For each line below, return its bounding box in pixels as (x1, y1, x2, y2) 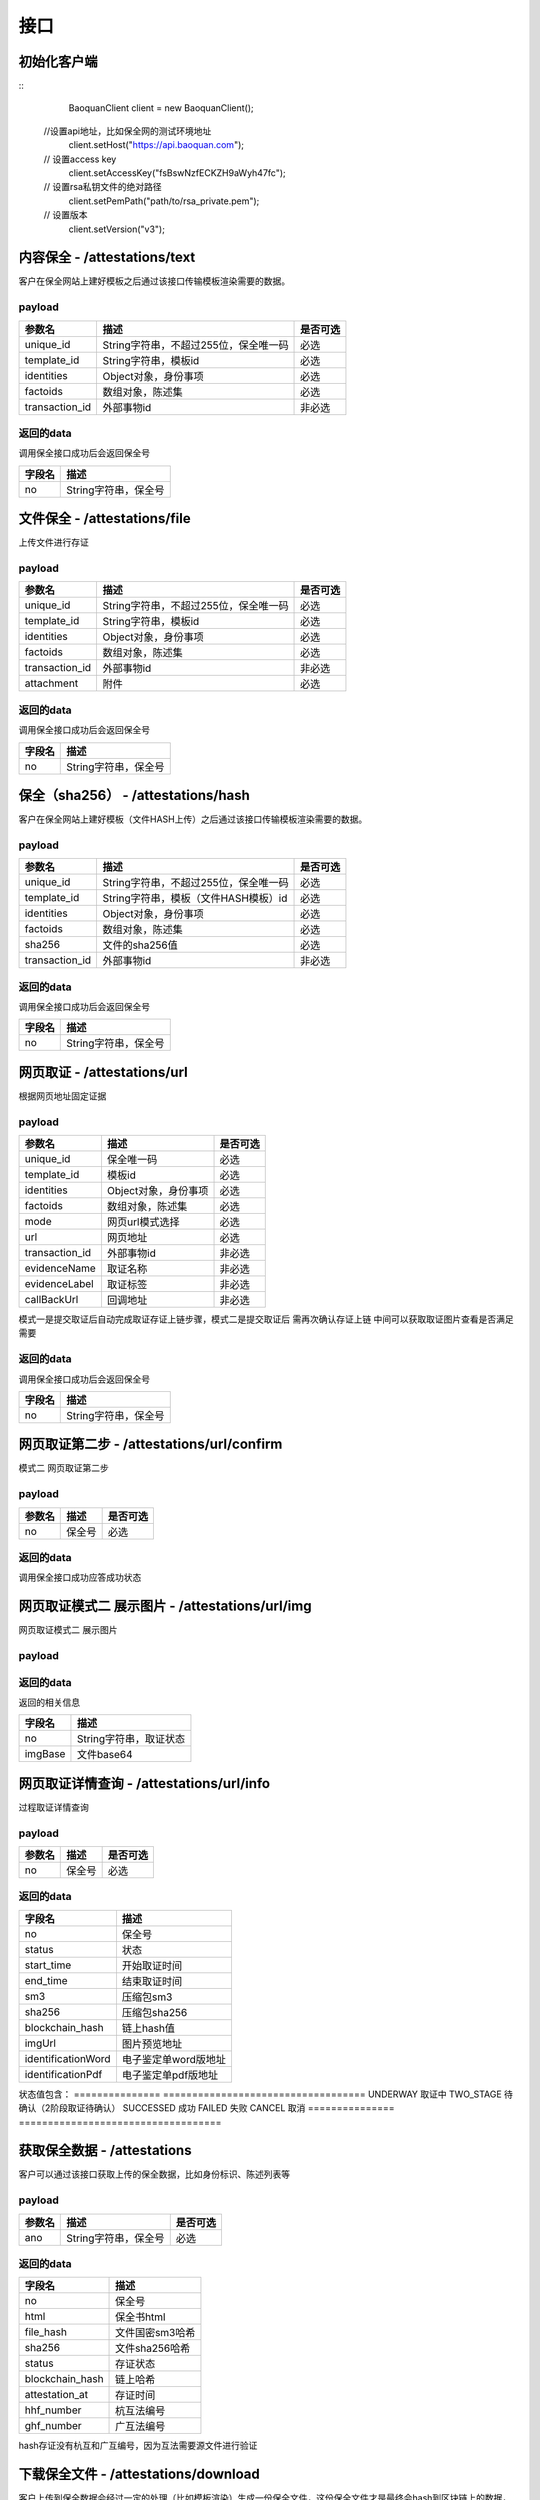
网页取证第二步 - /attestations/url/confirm (18, 1436, 283, 1453)
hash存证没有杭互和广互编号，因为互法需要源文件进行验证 (18, 2440, 258, 2452)
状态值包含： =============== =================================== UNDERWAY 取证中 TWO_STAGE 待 (18, 2088, 514, 2100)
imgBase (24, 1747, 66, 1761)
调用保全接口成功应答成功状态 (18, 1571, 142, 1584)
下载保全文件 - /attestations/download (18, 2466, 260, 2483)
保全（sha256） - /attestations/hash (18, 786, 250, 804)
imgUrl (24, 2036, 57, 2050)
